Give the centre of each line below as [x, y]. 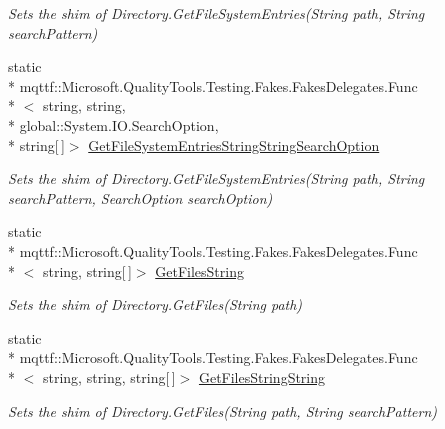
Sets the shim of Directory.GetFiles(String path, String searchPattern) [223, 410]
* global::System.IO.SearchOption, [113, 124]
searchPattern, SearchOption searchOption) [140, 197]
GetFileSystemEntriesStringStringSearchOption [234, 144]
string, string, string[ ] [109, 376]
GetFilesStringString [262, 376]
